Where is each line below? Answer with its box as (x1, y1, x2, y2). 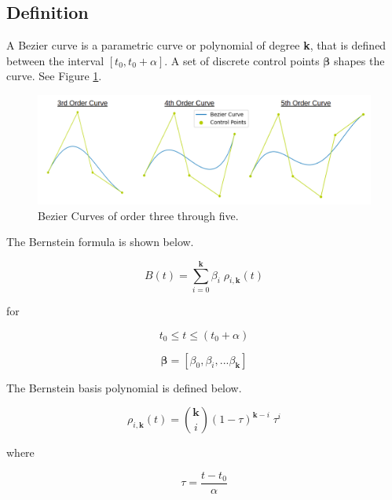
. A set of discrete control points (164, 52, 320, 68)
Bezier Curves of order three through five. (38, 207, 239, 223)
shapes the (334, 52, 385, 68)
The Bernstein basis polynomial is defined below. (6, 379, 242, 395)
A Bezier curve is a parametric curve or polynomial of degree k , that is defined (6, 37, 387, 53)
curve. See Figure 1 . (6, 68, 102, 84)
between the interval (6, 52, 104, 68)
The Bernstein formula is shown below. (6, 233, 194, 250)
